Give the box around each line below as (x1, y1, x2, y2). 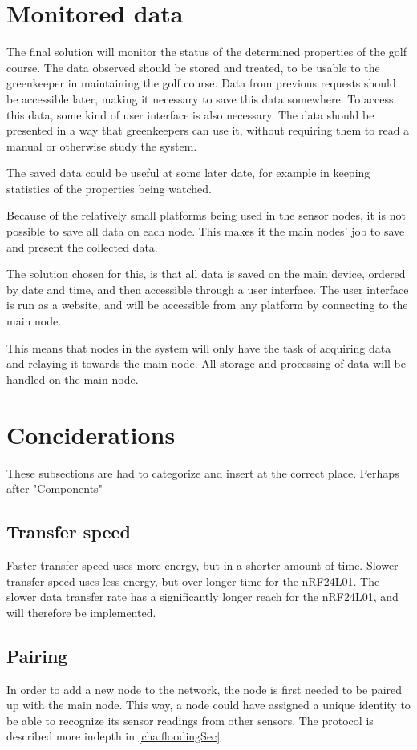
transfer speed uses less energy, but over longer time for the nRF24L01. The (6, 572, 380, 589)
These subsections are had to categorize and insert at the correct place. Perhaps (6, 464, 399, 481)
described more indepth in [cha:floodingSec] (6, 728, 221, 744)
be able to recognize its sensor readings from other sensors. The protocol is (6, 712, 374, 728)
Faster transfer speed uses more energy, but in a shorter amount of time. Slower (6, 556, 399, 573)
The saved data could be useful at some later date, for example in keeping (6, 164, 370, 181)
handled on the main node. (6, 370, 139, 387)
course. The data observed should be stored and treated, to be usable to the (6, 58, 380, 75)
